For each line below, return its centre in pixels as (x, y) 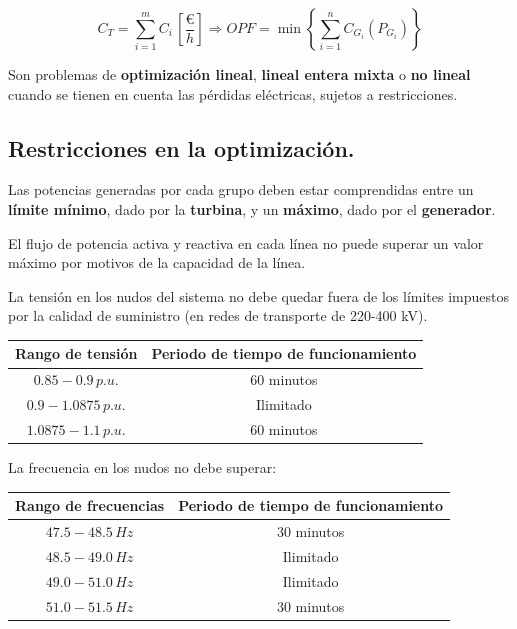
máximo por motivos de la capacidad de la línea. (157, 262)
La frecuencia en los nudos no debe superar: (142, 467)
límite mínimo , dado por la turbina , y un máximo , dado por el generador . (252, 208)
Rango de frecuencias (90, 505)
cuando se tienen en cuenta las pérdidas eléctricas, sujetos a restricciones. (233, 93)
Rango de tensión (76, 353)
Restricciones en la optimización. (181, 147)
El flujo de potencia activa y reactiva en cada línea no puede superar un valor (246, 242)
